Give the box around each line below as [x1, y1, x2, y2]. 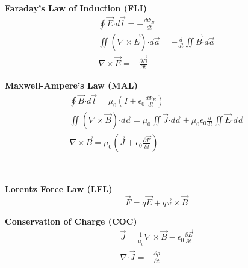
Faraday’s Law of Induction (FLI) [5, 2, 147, 14]
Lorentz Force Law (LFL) [5, 182, 113, 195]
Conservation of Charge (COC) [5, 214, 137, 227]
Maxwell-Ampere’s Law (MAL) [5, 79, 138, 92]
